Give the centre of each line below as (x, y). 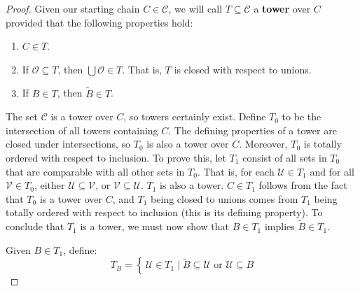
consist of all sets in (285, 157)
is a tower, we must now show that (154, 226)
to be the (302, 116)
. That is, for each (236, 171)
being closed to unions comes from (224, 198)
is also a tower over (188, 144)
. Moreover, (263, 144)
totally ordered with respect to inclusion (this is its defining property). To (164, 212)
